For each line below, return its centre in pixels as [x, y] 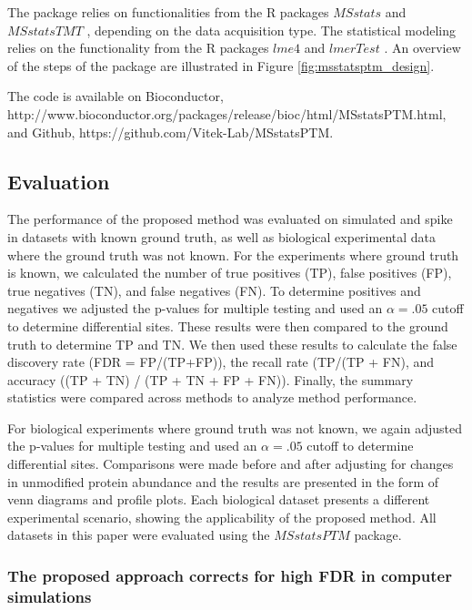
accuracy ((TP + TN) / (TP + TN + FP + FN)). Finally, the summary [211, 379]
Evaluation [59, 181]
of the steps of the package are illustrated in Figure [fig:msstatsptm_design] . [221, 65]
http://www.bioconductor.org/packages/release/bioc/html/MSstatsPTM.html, [227, 113]
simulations [50, 596]
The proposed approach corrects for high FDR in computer [230, 575]
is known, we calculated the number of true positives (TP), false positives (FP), [230, 273]
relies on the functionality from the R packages [138, 48]
